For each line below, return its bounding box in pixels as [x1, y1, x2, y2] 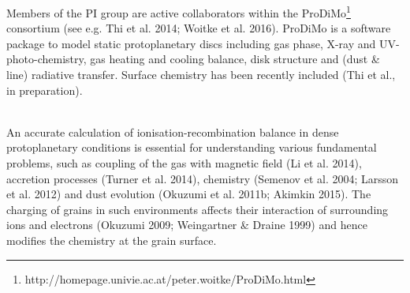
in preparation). [6, 81, 83, 98]
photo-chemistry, [6, 51, 87, 67]
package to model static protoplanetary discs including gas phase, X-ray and [6, 35, 376, 51]
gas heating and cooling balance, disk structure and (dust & [90, 51, 380, 67]
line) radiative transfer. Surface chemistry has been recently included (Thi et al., [6, 66, 396, 83]
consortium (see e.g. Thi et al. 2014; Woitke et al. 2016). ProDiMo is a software [6, 20, 391, 36]
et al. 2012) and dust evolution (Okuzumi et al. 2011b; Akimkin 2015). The [6, 186, 371, 202]
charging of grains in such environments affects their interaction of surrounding [6, 201, 389, 217]
